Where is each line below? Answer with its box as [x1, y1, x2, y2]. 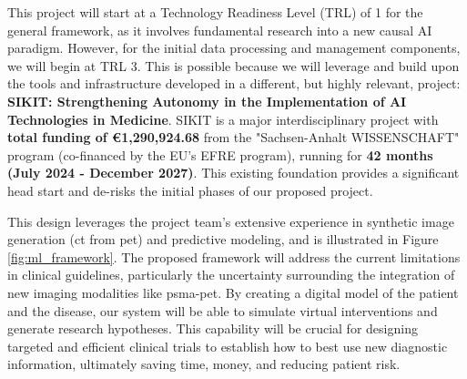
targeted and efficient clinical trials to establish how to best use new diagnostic [7, 336, 448, 355]
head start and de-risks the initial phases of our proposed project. [7, 180, 373, 200]
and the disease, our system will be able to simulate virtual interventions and [7, 301, 438, 320]
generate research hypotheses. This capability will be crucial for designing [7, 319, 418, 338]
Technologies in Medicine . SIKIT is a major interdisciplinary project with [7, 109, 439, 128]
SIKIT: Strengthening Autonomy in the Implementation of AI [7, 91, 407, 110]
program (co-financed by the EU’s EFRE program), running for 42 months [7, 145, 433, 164]
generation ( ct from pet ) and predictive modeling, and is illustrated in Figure [7, 230, 439, 249]
